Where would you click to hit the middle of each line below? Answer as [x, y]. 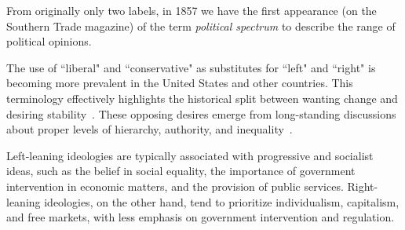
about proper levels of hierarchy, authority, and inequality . [150, 129]
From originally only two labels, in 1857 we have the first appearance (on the [192, 10]
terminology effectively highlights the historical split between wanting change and [202, 98]
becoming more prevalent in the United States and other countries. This [180, 83]
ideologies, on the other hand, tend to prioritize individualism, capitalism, [222, 201]
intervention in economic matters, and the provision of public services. [175, 186]
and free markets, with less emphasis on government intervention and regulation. [201, 217]
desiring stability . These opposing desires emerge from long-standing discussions [201, 113]
